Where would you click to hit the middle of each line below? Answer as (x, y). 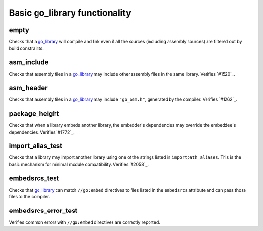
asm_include (29, 63)
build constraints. (26, 48)
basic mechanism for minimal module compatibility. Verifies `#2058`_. (79, 164)
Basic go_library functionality (70, 13)
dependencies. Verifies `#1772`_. (42, 132)
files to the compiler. (29, 197)
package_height (34, 114)
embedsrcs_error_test (43, 210)
